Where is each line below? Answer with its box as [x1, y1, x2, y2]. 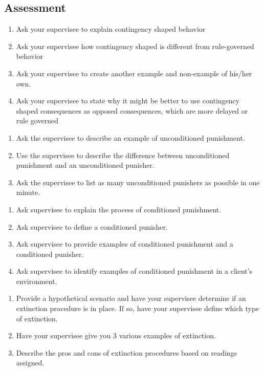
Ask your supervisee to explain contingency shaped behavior [16, 24, 206, 34]
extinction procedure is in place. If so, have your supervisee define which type [16, 303, 259, 314]
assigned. [16, 357, 45, 368]
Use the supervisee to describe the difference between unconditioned [16, 149, 230, 160]
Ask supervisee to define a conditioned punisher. [16, 221, 168, 232]
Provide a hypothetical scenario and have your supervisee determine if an [16, 293, 246, 303]
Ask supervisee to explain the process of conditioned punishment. [16, 204, 222, 214]
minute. [16, 187, 40, 198]
